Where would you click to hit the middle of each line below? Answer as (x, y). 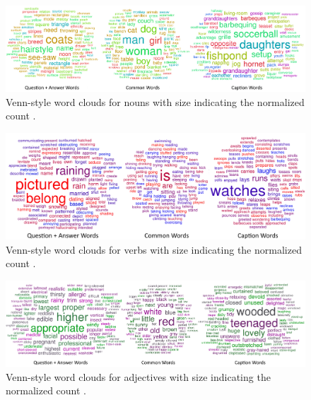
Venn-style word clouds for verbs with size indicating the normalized (154, 249)
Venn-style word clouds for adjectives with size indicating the (138, 376)
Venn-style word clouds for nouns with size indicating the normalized (155, 101)
